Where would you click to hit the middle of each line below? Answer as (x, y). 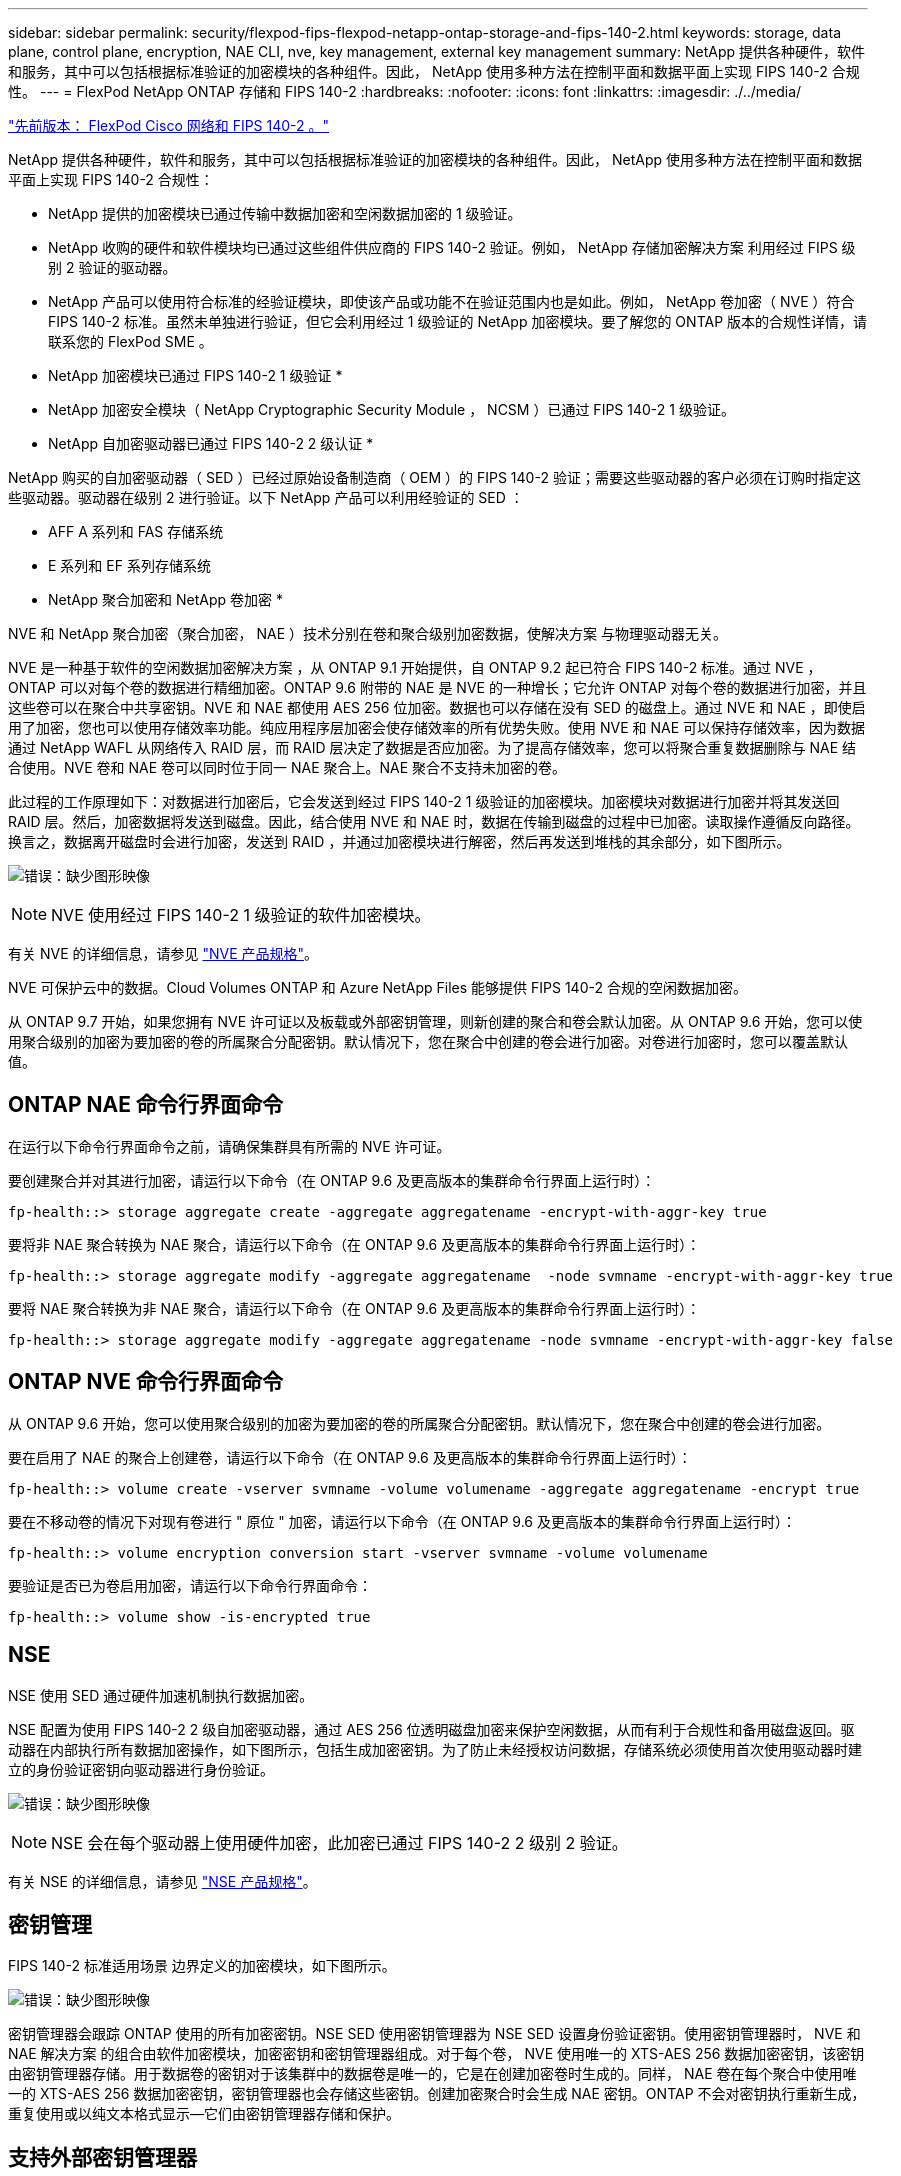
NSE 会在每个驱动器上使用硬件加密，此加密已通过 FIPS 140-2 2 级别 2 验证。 (339, 1842)
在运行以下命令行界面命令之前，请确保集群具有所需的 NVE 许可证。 (229, 1146)
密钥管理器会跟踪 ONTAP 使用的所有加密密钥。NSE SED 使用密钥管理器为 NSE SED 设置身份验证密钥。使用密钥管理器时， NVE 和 (434, 2034)
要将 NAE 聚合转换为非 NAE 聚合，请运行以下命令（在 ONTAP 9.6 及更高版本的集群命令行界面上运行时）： (354, 1308)
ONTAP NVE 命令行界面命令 (146, 1382)
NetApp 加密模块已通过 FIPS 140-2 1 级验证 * (195, 375)
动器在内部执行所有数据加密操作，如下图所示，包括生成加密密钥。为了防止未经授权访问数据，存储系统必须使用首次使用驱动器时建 (435, 1749)
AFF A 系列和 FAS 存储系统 (136, 531)
